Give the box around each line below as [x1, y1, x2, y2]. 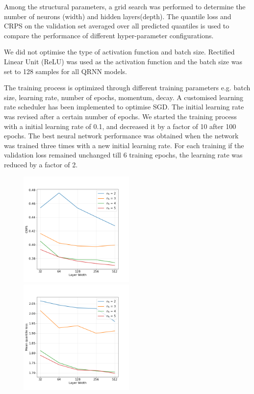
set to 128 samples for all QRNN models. [4, 66, 127, 76]
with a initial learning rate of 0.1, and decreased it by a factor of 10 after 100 [4, 121, 236, 131]
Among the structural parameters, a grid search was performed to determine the [4, 1, 246, 11]
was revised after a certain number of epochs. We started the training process [4, 111, 237, 121]
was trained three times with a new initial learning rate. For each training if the [4, 140, 244, 150]
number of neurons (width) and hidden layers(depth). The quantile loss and [4, 11, 231, 21]
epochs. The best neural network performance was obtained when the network [4, 131, 239, 141]
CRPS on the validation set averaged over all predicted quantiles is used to [4, 21, 229, 31]
